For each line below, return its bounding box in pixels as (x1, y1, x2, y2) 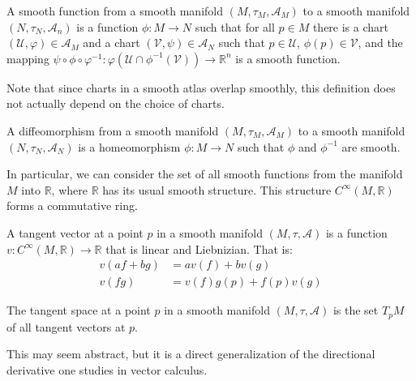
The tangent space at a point (6, 302, 151, 319)
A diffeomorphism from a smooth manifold (6, 122, 219, 139)
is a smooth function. (235, 49, 341, 66)
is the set (332, 302, 379, 319)
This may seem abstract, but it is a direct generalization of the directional (6, 345, 375, 362)
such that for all (195, 18, 275, 35)
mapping (6, 49, 49, 66)
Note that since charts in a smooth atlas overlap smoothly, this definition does (6, 79, 396, 96)
